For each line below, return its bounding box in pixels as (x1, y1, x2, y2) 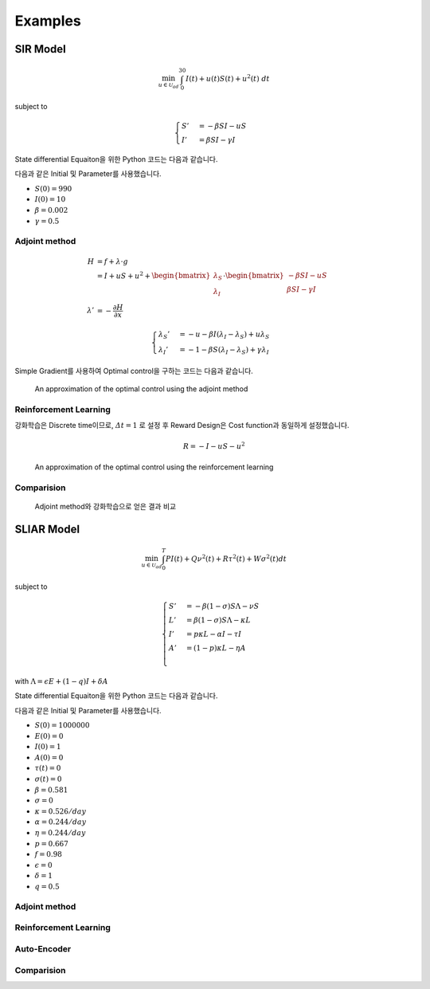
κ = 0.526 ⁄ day (34, 807, 87, 816)
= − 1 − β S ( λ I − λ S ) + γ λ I (179, 345, 270, 356)
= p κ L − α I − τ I (186, 630, 242, 638)
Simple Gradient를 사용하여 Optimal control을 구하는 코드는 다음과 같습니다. (14, 366, 254, 375)
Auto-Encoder (14, 943, 72, 954)
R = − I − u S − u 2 (182, 440, 246, 450)
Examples (14, 12, 81, 29)
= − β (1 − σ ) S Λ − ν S (186, 602, 260, 610)
